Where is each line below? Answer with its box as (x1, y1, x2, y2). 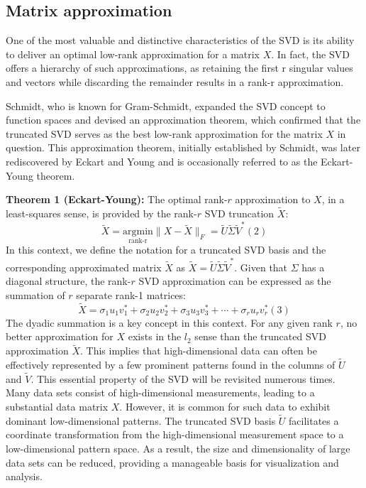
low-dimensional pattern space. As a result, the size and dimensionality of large (6, 441, 350, 456)
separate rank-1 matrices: (76, 287, 186, 302)
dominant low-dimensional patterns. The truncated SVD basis (6, 413, 276, 428)
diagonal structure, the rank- (6, 273, 131, 288)
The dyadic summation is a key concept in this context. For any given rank (6, 315, 333, 330)
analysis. (6, 469, 43, 484)
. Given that (234, 259, 288, 274)
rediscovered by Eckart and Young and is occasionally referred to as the (6, 153, 318, 168)
